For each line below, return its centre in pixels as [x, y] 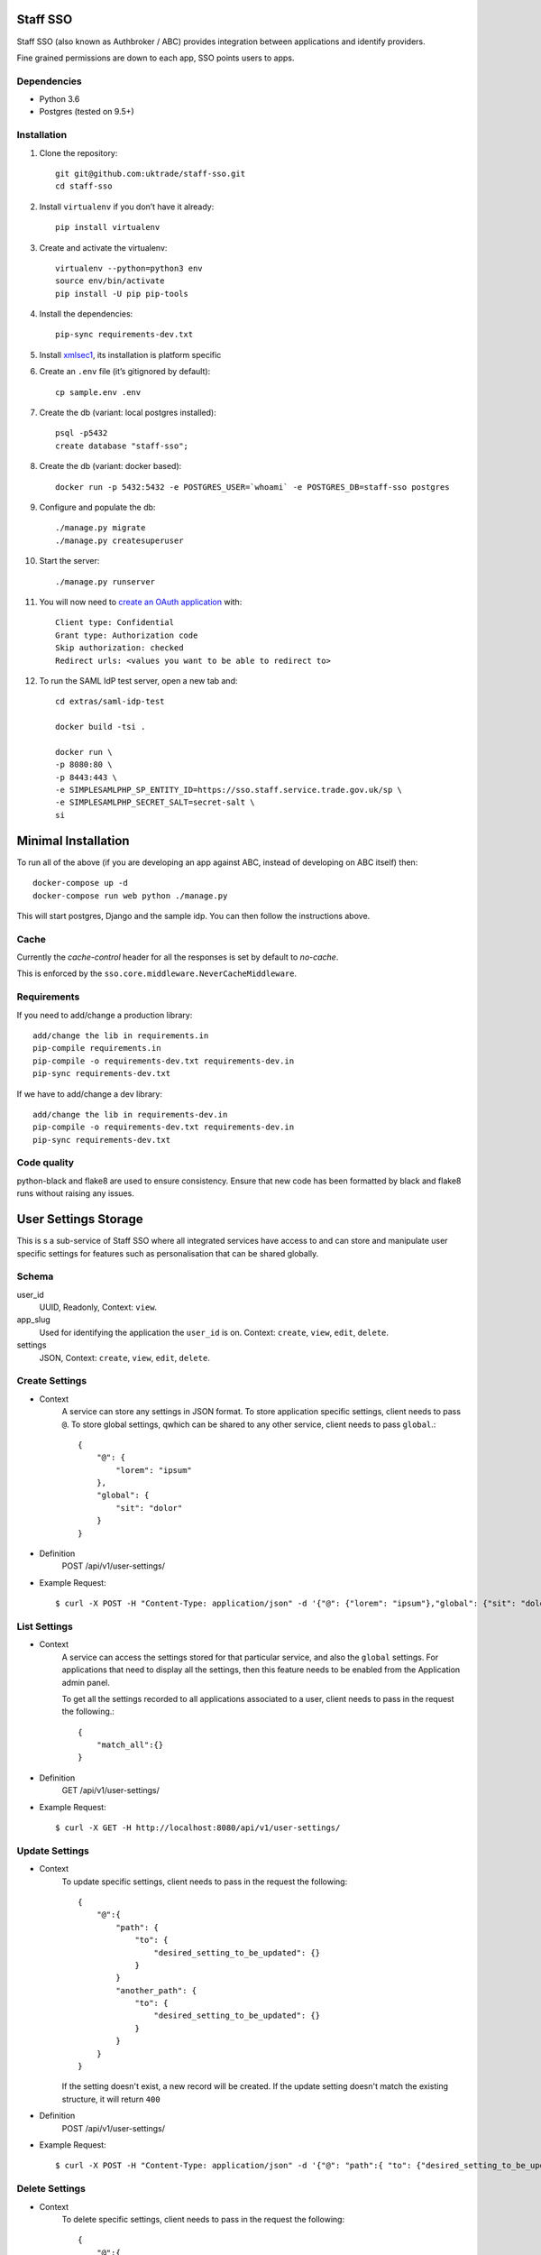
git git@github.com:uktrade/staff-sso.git [151, 173]
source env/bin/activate [110, 281]
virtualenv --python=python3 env [129, 268]
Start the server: [69, 561]
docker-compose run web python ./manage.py [130, 896]
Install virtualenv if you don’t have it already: [127, 207]
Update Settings [53, 1851]
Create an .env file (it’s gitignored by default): [125, 372]
